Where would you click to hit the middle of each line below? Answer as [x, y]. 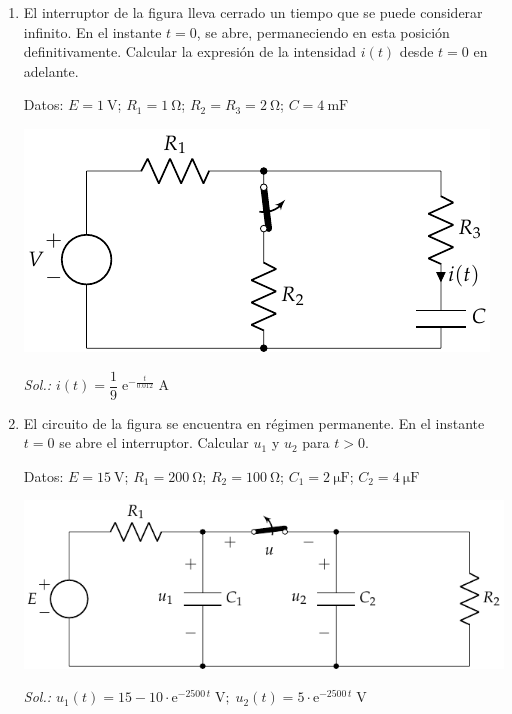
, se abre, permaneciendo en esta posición [323, 31]
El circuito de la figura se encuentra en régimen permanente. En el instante [254, 422]
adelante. [51, 70]
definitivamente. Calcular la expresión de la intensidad [190, 51]
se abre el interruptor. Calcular [154, 442]
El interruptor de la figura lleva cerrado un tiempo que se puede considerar [253, 12]
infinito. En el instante [92, 31]
